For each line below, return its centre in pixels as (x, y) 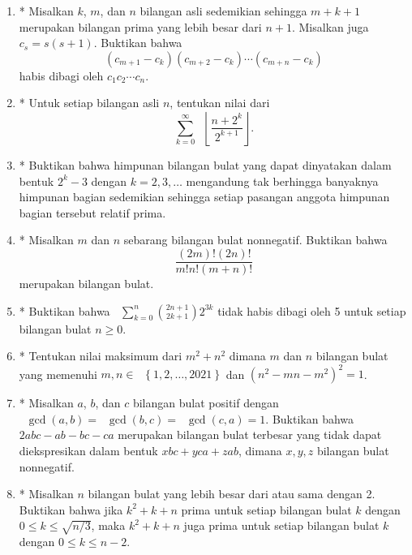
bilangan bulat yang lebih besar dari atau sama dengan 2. (232, 494)
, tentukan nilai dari (220, 103)
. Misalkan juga (330, 26)
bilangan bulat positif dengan (206, 403)
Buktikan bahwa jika (71, 509)
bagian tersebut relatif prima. (92, 212)
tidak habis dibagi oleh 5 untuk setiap (312, 310)
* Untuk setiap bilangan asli (89, 103)
